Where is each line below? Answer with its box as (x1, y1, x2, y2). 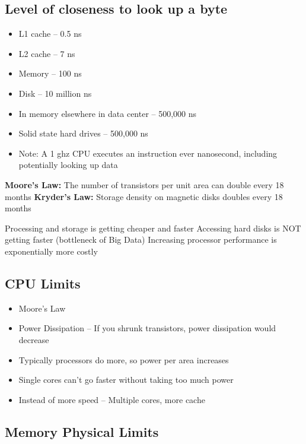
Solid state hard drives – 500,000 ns (18, 127, 148, 139)
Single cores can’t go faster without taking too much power (18, 373, 234, 386)
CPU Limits (5, 274, 81, 292)
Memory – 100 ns (18, 67, 82, 80)
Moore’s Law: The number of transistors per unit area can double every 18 (5, 178, 284, 191)
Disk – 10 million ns (18, 87, 92, 99)
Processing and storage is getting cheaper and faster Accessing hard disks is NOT (5, 221, 301, 234)
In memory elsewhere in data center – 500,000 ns (18, 107, 197, 119)
